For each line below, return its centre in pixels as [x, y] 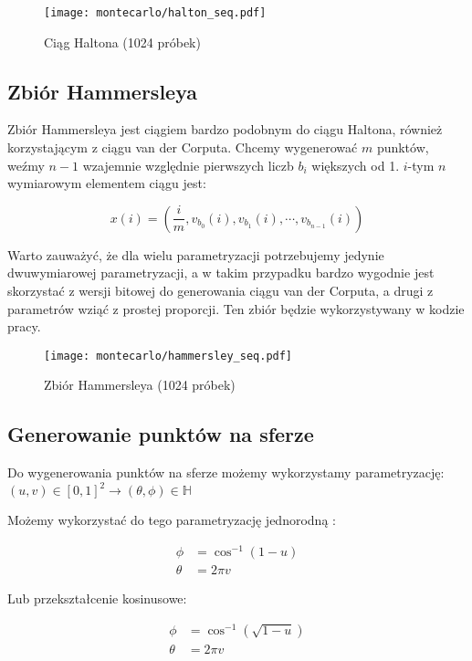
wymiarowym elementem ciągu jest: [107, 183]
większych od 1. [356, 165]
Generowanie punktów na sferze [161, 434]
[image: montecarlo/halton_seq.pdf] [155, 13]
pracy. [24, 326]
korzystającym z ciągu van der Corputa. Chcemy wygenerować [183, 147]
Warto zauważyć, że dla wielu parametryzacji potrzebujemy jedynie [196, 254]
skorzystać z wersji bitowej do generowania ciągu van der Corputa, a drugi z [220, 291]
